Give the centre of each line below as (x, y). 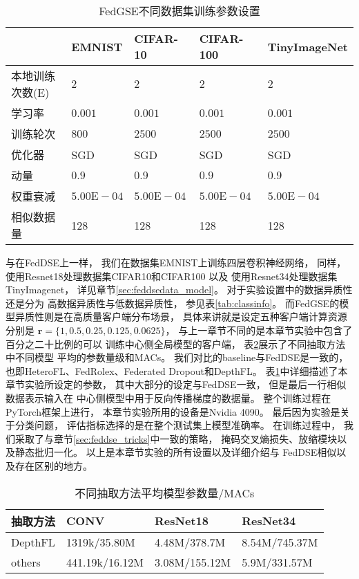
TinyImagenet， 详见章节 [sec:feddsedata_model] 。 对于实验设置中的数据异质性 (179, 289)
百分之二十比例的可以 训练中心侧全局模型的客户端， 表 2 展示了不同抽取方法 (176, 343)
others (26, 562)
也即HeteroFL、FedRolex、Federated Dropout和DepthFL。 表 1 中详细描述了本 (177, 370)
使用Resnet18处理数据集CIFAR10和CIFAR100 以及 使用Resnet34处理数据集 (172, 276)
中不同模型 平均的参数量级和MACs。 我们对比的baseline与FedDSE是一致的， (177, 357)
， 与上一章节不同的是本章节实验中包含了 (259, 330)
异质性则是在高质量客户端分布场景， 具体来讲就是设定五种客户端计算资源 (181, 316)
